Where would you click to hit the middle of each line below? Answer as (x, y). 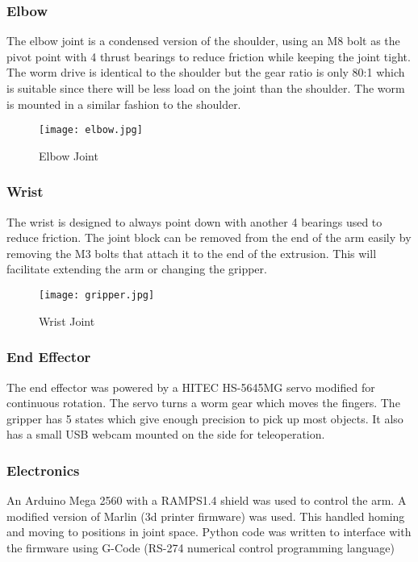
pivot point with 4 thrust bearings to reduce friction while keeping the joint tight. (209, 56)
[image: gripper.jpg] (97, 296)
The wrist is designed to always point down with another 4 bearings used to (194, 221)
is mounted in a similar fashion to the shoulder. (124, 104)
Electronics (43, 470)
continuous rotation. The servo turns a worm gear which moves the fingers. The (203, 403)
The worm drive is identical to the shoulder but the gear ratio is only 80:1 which (206, 72)
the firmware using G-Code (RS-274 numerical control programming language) (201, 547)
